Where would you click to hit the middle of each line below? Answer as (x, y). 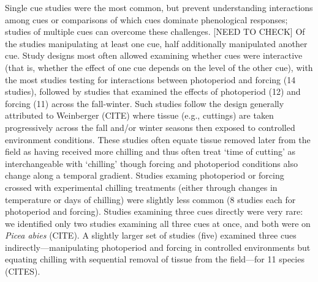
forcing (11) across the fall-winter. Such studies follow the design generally (145, 103)
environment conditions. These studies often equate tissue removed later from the (158, 139)
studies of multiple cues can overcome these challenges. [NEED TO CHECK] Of (155, 32)
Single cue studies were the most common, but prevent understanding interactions (159, 7)
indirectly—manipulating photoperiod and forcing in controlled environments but (158, 247)
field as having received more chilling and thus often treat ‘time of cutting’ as (150, 151)
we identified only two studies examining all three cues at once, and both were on (158, 223)
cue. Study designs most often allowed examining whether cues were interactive (154, 55)
